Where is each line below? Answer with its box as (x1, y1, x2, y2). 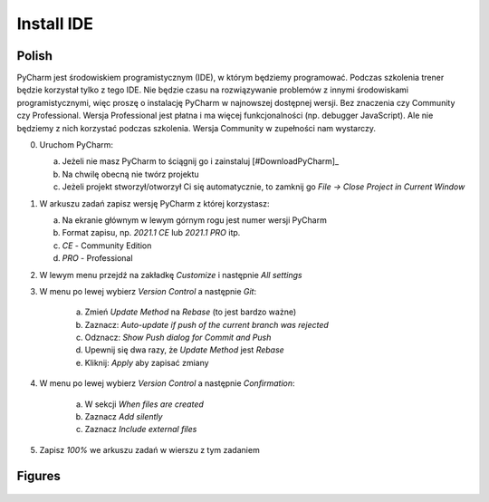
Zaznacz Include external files (84, 424, 197, 435)
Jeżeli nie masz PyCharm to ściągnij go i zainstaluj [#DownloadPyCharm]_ (62, 156, 340, 167)
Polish (16, 48, 53, 63)
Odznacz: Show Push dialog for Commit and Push (84, 332, 272, 343)
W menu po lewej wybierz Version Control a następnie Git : (39, 285, 257, 296)
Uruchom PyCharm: (39, 140, 113, 150)
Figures (16, 468, 61, 484)
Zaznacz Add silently (84, 411, 163, 422)
